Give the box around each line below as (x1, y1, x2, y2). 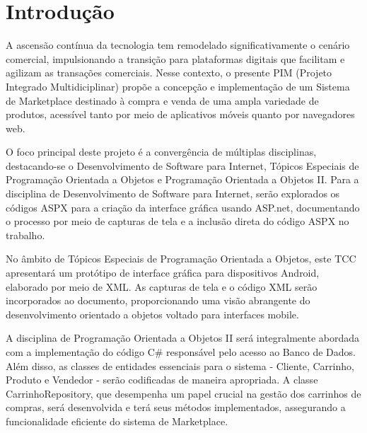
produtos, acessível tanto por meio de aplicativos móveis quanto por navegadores (6, 107, 355, 122)
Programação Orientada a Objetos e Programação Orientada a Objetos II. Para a (6, 172, 359, 187)
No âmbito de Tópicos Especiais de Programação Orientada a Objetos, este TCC (6, 251, 356, 266)
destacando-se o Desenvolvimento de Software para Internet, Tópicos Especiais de (6, 158, 359, 173)
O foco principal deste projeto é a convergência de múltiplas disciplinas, (6, 144, 317, 159)
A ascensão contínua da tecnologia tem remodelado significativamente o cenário (6, 37, 350, 52)
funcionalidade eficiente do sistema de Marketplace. (6, 413, 228, 428)
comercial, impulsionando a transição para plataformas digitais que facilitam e (6, 51, 345, 66)
